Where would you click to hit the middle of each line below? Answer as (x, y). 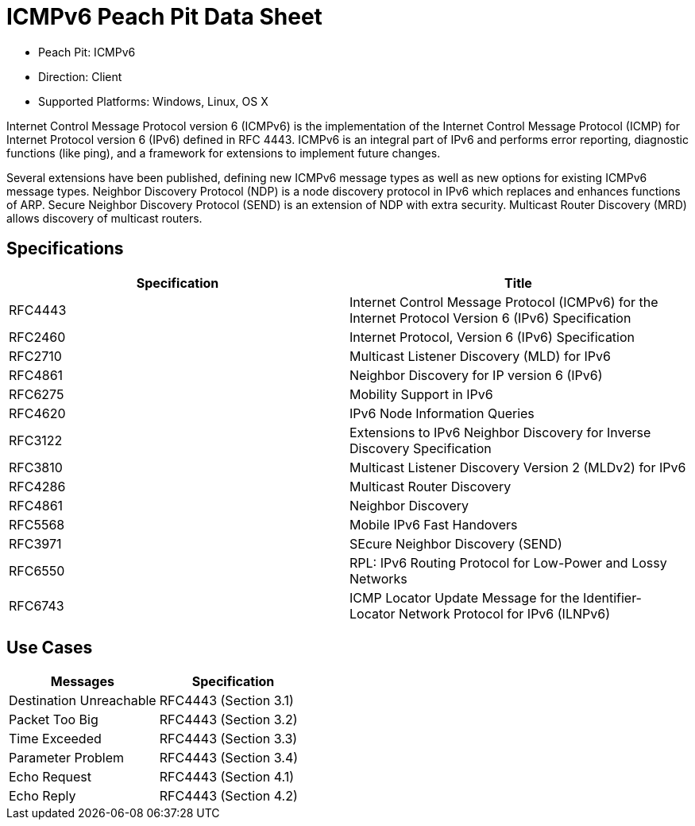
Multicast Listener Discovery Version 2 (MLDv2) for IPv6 (518, 467)
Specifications (65, 249)
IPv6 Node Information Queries (442, 413)
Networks (378, 578)
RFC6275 (37, 394)
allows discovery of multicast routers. (104, 218)
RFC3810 (36, 467)
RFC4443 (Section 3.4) (229, 758)
